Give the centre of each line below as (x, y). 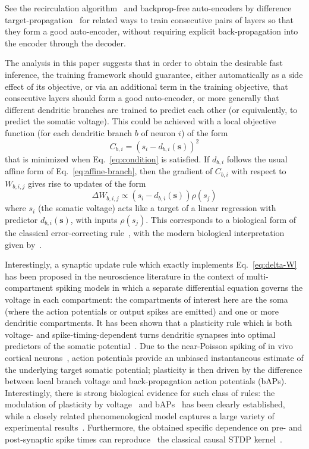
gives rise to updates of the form (87, 183)
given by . (23, 244)
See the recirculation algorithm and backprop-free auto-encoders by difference (148, 8)
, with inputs (94, 219)
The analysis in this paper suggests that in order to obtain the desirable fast (144, 63)
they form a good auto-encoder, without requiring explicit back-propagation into (152, 31)
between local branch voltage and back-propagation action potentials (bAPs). (146, 381)
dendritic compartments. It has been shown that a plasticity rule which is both (149, 323)
